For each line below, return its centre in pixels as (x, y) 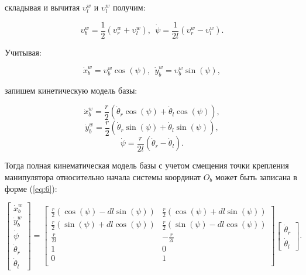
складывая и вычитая (42, 7)
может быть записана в (256, 176)
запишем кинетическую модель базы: (71, 90)
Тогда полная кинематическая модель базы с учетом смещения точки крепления (147, 165)
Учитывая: (23, 52)
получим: (129, 7)
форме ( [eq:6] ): (31, 188)
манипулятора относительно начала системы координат (103, 176)
